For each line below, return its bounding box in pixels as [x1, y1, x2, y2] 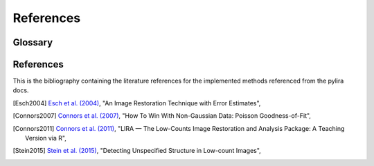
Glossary [12, 37, 53, 48]
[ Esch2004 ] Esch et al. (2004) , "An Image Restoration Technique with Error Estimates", [12, 98, 261, 107]
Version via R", [25, 134, 67, 143]
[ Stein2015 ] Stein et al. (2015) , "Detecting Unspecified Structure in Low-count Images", [12, 147, 261, 155]
